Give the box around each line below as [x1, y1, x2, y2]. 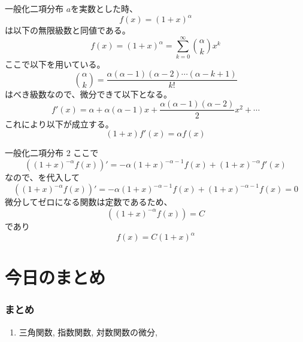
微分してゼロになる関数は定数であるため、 [5, 196, 172, 208]
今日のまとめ [5, 265, 106, 289]
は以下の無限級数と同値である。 [5, 24, 131, 36]
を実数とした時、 [71, 2, 138, 14]
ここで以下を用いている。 [5, 57, 105, 70]
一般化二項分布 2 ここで [5, 146, 99, 159]
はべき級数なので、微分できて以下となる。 [5, 87, 172, 100]
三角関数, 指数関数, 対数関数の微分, [19, 325, 157, 338]
